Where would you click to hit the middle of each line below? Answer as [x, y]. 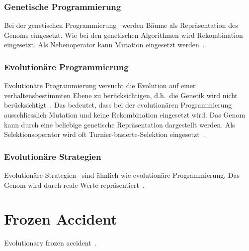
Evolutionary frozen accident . [50, 243]
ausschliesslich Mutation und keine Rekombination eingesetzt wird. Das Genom [125, 115]
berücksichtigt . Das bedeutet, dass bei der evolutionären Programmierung [118, 105]
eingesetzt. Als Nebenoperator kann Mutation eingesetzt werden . [104, 45]
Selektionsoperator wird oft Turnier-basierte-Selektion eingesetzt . [105, 134]
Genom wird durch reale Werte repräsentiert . [74, 185]
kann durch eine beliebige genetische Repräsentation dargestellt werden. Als [120, 124]
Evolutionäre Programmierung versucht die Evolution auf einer [100, 85]
